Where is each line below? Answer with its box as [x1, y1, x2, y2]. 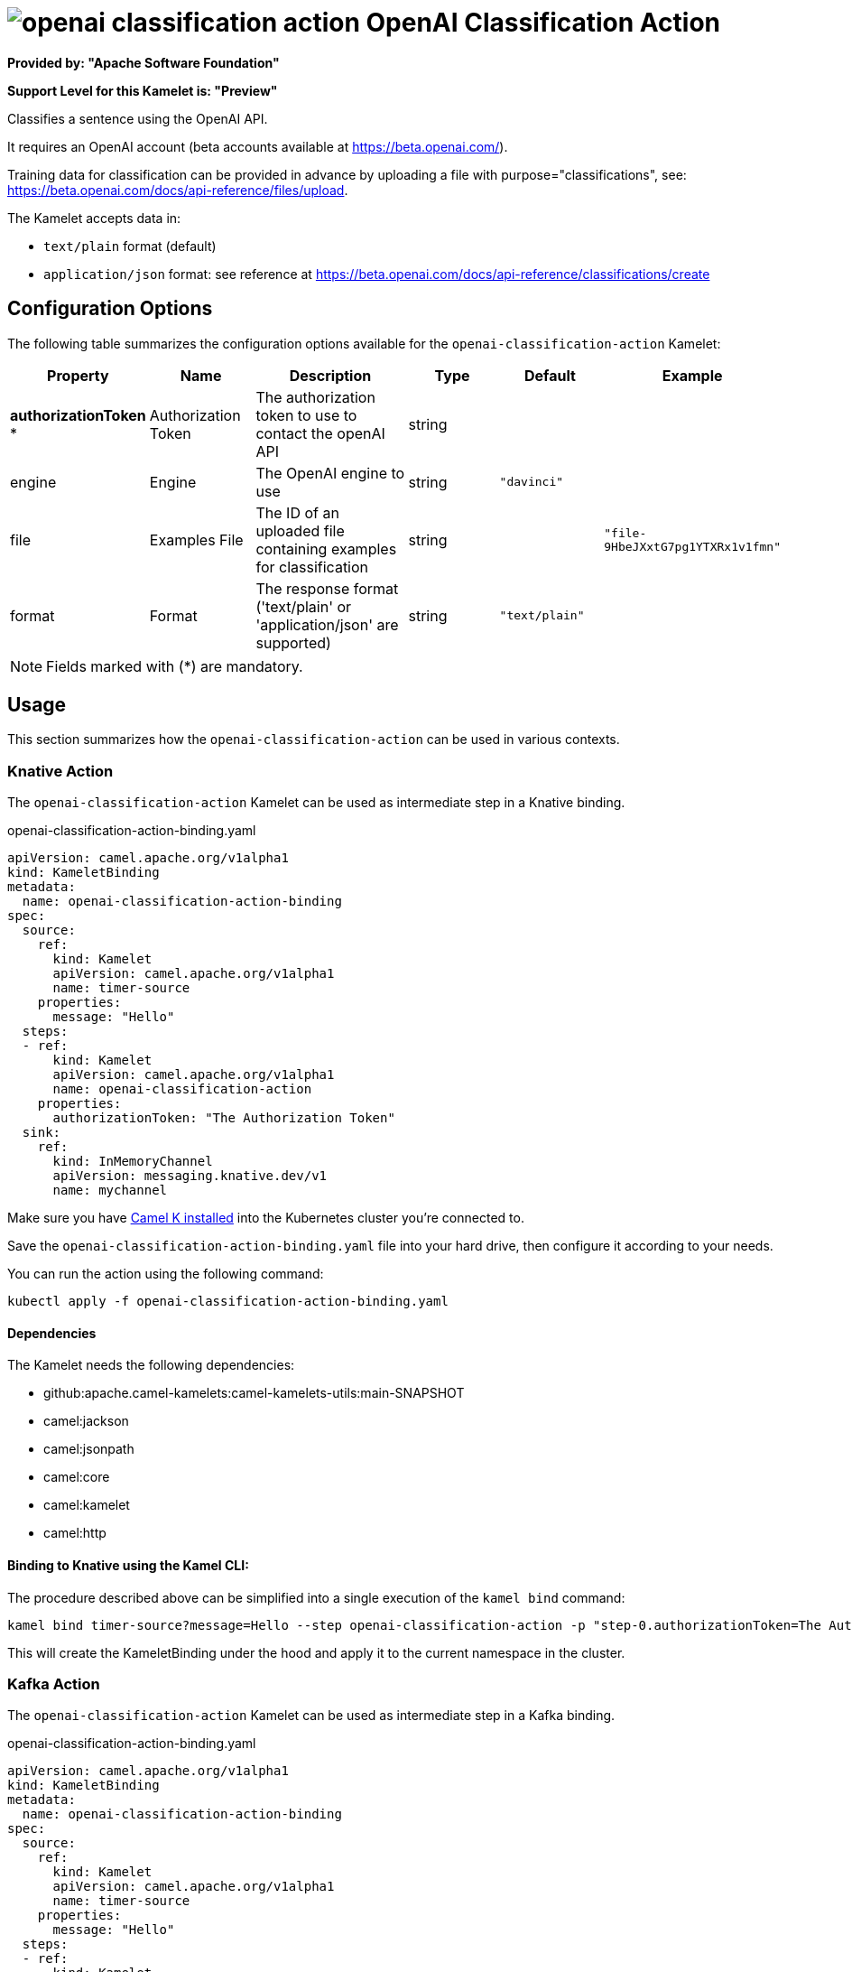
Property [47, 366, 109, 385]
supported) [255, 633, 331, 652]
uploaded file [255, 521, 345, 540]
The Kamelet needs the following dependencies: [7, 1357, 295, 1373]
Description [289, 366, 372, 385]
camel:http [43, 1525, 106, 1541]
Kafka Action [7, 1675, 100, 1693]
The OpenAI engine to [255, 463, 405, 482]
